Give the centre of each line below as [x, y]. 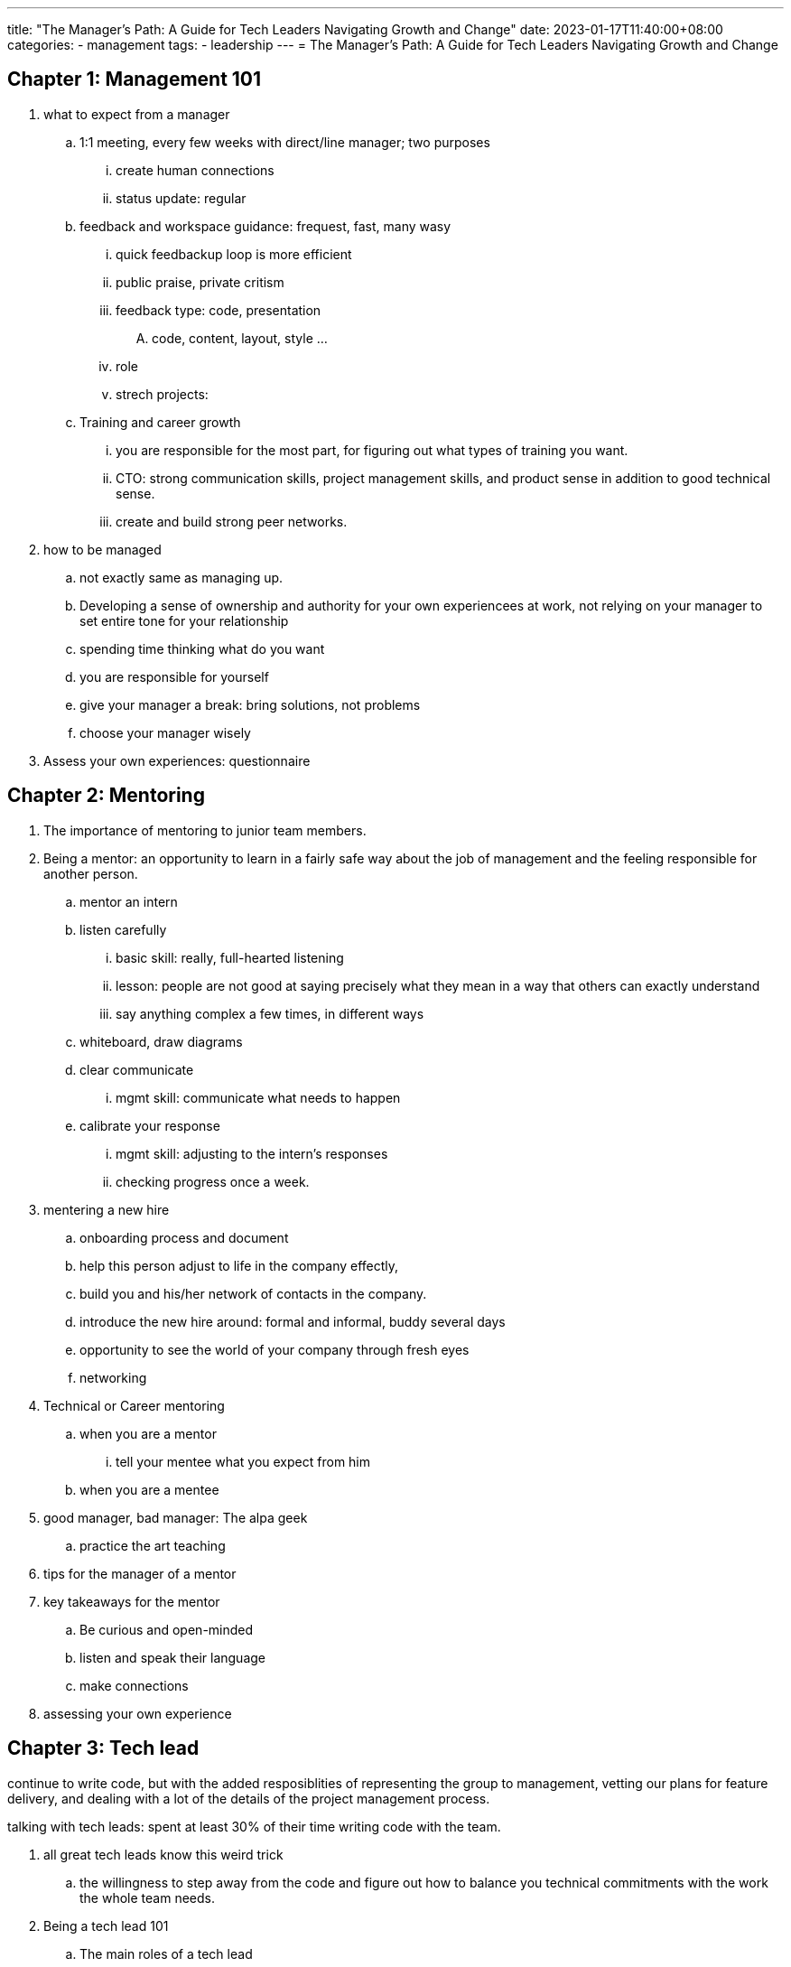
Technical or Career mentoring [134, 1405]
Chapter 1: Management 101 [135, 79]
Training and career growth [160, 422]
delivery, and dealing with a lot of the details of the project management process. [249, 1798]
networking [113, 1377]
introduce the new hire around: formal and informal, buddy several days [293, 1321]
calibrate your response [150, 1125]
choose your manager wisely [165, 732]
